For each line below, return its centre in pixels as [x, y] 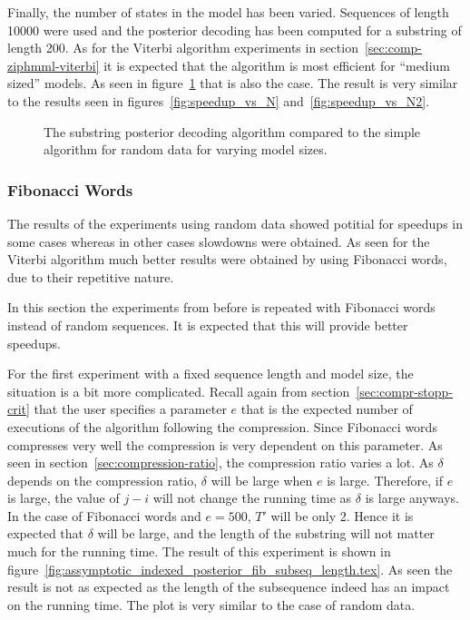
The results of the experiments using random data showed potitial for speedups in [235, 223]
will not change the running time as [252, 498]
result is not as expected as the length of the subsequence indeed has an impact [229, 587]
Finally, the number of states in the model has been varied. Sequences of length [228, 12]
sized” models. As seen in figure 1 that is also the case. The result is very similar [233, 83]
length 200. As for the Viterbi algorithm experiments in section [183, 48]
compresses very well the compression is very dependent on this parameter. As [225, 444]
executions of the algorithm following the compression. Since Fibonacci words [222, 426]
